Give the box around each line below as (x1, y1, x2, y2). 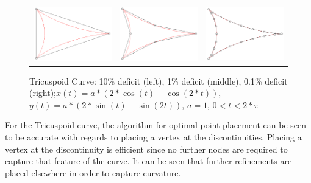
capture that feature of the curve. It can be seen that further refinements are (5, 154, 292, 167)
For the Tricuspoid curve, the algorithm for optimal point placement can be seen (5, 119, 307, 131)
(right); (29, 86, 57, 99)
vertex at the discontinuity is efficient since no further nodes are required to (5, 142, 288, 155)
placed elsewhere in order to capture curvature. (5, 166, 181, 179)
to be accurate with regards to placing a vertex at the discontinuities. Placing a (5, 130, 302, 143)
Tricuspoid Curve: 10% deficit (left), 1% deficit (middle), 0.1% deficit (29, 74, 288, 87)
